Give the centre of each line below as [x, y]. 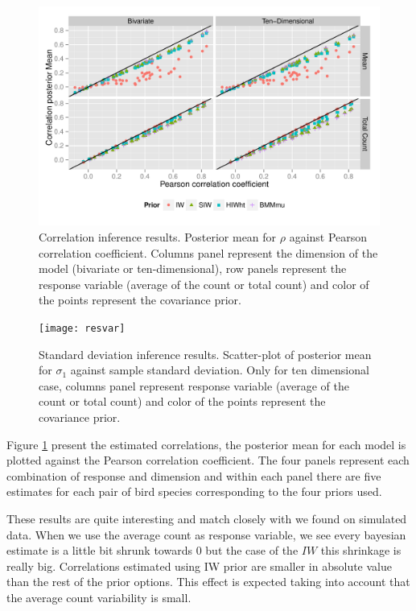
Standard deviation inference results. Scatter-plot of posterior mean [205, 354]
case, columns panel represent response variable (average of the [194, 385]
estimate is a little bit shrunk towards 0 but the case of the [152, 550]
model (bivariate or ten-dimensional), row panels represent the [193, 268]
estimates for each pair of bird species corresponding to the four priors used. [194, 491]
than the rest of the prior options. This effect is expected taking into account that [208, 582]
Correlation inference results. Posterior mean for [158, 237]
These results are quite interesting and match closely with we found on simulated [207, 519]
